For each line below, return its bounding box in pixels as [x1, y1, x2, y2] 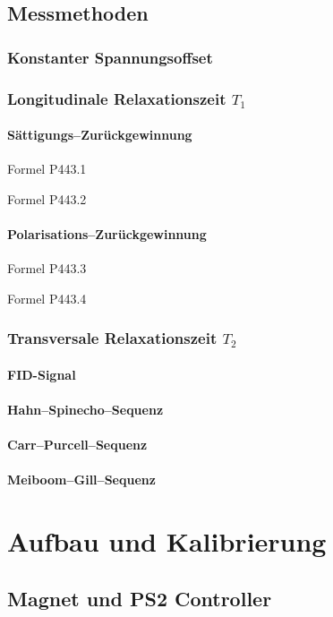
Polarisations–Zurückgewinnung [7, 225, 207, 244]
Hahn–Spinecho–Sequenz [7, 400, 164, 419]
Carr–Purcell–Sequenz [7, 435, 148, 454]
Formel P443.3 [7, 259, 87, 278]
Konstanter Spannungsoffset [7, 46, 213, 68]
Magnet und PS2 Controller [7, 584, 272, 612]
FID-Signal [7, 364, 76, 383]
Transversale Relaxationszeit [7, 327, 218, 349]
